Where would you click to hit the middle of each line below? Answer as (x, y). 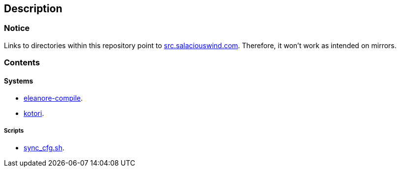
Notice (17, 28)
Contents (22, 63)
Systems (19, 81)
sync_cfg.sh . (44, 148)
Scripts (14, 130)
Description (33, 9)
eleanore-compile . (53, 98)
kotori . (34, 114)
